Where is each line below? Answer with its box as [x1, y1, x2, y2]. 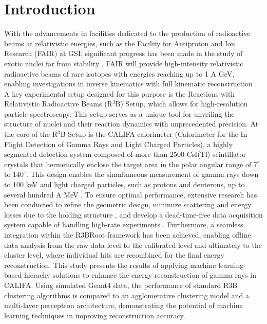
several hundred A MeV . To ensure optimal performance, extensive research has [4, 189, 257, 200]
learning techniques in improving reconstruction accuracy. [4, 310, 185, 320]
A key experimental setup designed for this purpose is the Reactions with [4, 88, 235, 99]
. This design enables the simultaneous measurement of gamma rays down [26, 169, 259, 179]
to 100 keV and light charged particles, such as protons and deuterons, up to [4, 179, 245, 190]
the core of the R [4, 129, 58, 139]
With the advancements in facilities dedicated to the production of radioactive [4, 28, 251, 39]
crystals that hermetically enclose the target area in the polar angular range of [4, 158, 252, 169]
